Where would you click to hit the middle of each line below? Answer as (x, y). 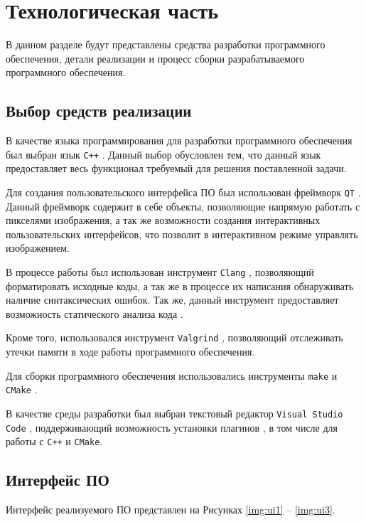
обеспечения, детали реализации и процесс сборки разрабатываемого (155, 58)
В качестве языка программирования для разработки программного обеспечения (179, 140)
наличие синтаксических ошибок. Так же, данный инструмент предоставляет (172, 300)
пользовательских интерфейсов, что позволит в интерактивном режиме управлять (182, 234)
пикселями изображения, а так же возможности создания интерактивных (163, 220)
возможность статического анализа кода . (95, 313)
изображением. (38, 248)
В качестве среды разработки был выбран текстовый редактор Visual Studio (174, 413)
